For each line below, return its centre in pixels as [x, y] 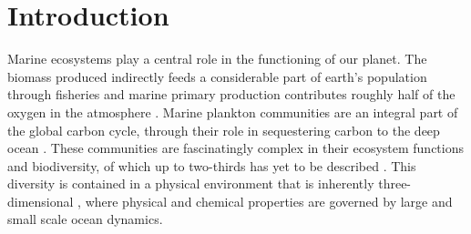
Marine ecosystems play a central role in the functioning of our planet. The [217, 59]
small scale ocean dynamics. [85, 219]
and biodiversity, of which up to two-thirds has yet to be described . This [212, 165]
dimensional [41, 201]
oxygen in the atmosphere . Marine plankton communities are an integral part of [233, 112]
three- [395, 183]
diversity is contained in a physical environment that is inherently [191, 183]
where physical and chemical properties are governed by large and [269, 201]
